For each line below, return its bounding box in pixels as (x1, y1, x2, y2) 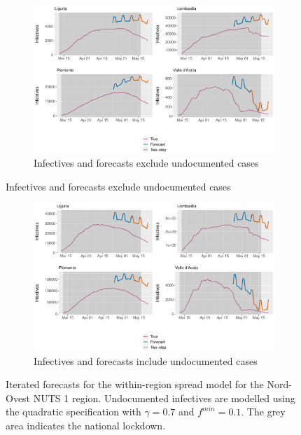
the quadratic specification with (6, 404, 141, 419)
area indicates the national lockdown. (6, 418, 166, 432)
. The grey (241, 404, 286, 419)
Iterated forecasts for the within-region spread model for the (6, 377, 264, 392)
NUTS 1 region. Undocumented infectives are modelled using (33, 390, 295, 405)
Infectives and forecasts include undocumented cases (34, 353, 258, 368)
